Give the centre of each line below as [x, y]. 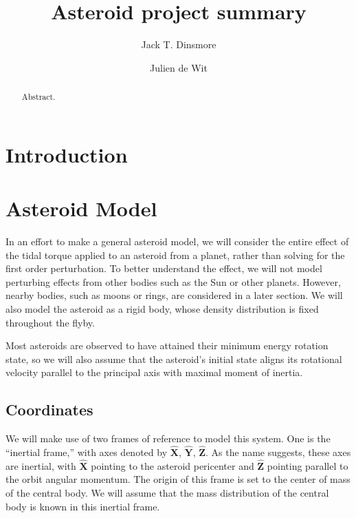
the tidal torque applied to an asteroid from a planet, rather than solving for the [175, 255]
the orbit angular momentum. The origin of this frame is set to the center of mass [178, 479]
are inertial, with [41, 465]
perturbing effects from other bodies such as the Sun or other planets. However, [173, 281]
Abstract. [38, 97]
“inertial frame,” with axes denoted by [87, 452]
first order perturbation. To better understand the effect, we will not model [164, 268]
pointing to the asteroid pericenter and [173, 465]
